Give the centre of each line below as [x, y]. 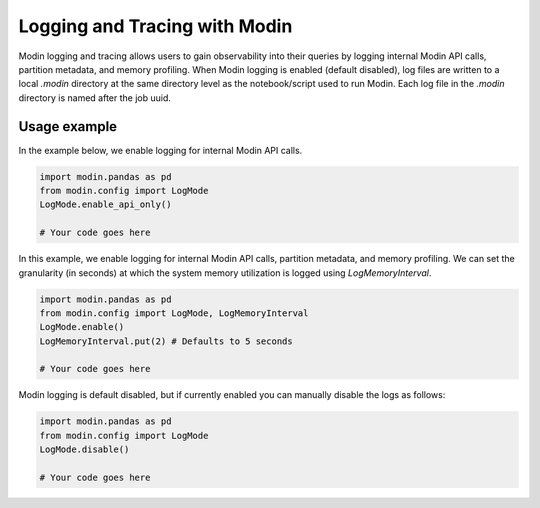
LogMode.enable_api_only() [105, 204]
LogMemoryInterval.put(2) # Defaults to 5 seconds [166, 341]
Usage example [68, 126]
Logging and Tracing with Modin [155, 26]
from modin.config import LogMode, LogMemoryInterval [174, 313]
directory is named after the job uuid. [95, 97]
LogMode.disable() [84, 449]
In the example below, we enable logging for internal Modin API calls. [160, 150]
